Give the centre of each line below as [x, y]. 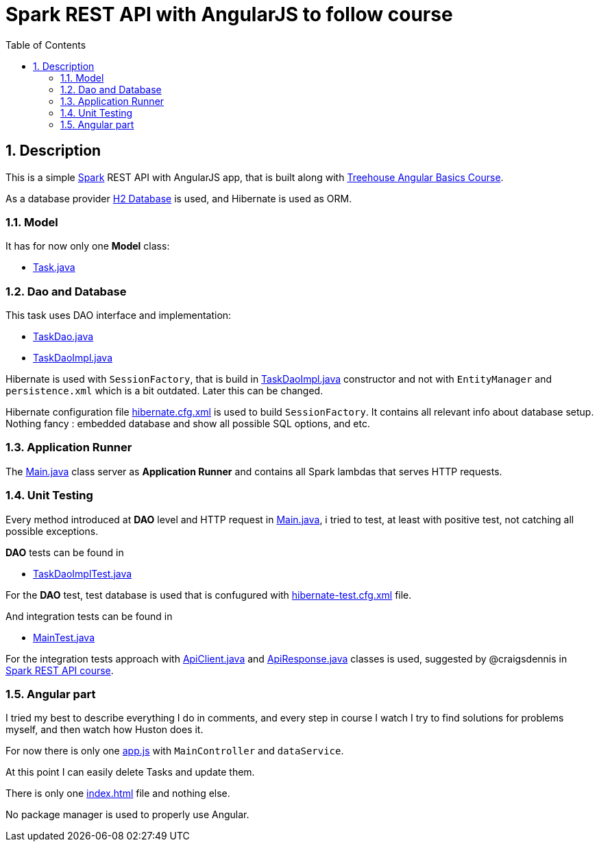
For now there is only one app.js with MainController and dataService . [175, 751]
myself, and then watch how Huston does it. [105, 730]
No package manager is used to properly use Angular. [127, 815]
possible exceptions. [52, 531]
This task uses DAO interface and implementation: [119, 315]
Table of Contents [46, 45]
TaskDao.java [63, 337]
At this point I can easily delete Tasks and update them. [130, 772]
